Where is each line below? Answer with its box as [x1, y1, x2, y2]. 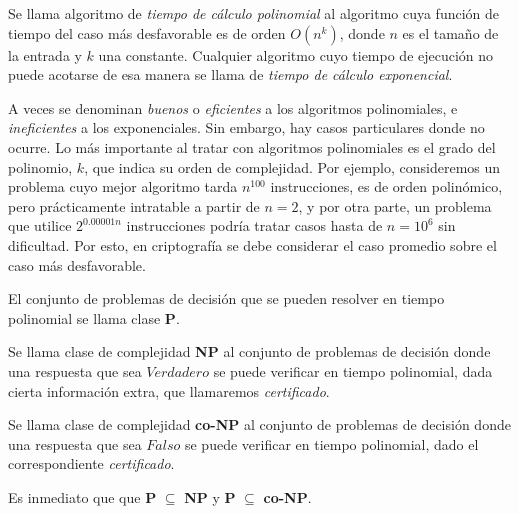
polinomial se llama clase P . [8, 307, 180, 328]
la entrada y [8, 44, 82, 65]
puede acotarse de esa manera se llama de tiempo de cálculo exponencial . [8, 64, 453, 85]
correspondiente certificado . [8, 453, 175, 474]
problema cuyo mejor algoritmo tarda [8, 176, 238, 197]
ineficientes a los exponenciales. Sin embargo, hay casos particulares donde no [8, 117, 485, 138]
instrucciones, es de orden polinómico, [270, 176, 503, 197]
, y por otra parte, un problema [298, 195, 492, 216]
